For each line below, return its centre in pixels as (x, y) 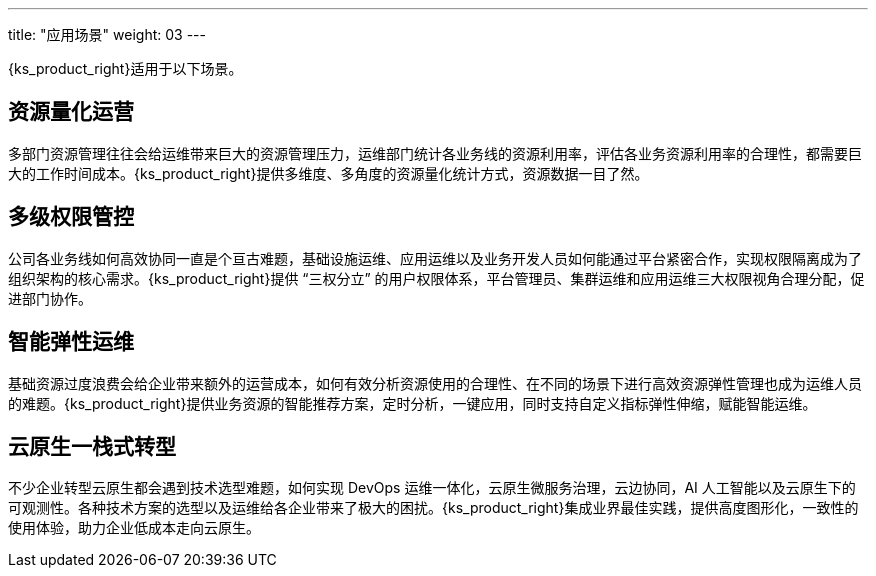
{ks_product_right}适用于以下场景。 (125, 68)
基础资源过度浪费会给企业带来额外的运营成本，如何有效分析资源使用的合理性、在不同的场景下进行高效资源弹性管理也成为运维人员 (435, 383)
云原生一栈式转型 (92, 446)
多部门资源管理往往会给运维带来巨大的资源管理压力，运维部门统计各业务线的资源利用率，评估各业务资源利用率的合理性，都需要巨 (435, 153)
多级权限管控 (71, 217)
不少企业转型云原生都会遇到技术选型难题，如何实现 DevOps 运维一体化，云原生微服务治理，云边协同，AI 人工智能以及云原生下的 (432, 488)
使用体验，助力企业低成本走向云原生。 (134, 528)
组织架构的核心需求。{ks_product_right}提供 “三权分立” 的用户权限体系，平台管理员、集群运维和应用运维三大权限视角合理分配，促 (436, 278)
